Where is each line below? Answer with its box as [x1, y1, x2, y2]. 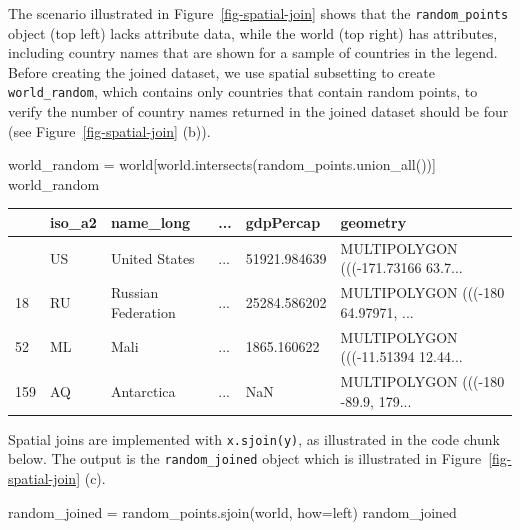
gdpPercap [245, 211, 321, 232]
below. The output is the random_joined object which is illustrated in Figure [8, 448, 482, 469]
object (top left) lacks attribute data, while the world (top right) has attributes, [8, 22, 498, 43]
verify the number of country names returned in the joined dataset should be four [8, 101, 509, 122]
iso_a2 [50, 211, 97, 232]
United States [110, 247, 195, 268]
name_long [110, 211, 191, 232]
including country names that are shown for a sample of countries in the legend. [8, 42, 498, 63]
